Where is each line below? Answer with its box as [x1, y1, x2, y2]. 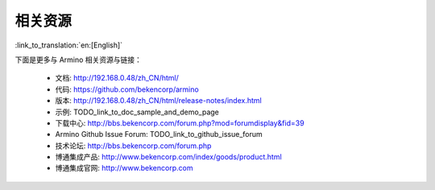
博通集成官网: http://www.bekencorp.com [55, 163, 193, 173]
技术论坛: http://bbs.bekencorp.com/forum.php [55, 141, 212, 151]
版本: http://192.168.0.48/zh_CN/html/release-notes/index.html [55, 96, 262, 105]
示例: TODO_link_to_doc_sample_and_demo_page [55, 107, 219, 117]
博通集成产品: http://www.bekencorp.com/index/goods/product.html [55, 152, 282, 162]
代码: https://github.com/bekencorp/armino [55, 85, 199, 94]
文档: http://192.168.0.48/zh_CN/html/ [55, 73, 179, 83]
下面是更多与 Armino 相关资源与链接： [14, 55, 143, 64]
